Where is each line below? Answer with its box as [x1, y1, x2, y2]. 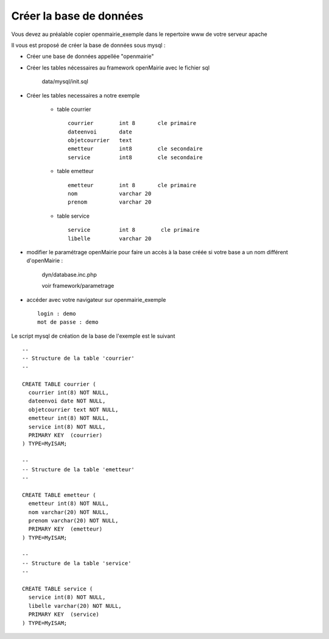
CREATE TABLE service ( [22, 585, 93, 593]
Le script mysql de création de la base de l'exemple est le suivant [11, 332, 175, 340]
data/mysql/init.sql [41, 78, 88, 85]
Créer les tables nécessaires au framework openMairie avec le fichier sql [26, 64, 210, 71]
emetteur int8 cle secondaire [68, 145, 203, 152]
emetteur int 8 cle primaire [68, 182, 197, 188]
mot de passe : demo [37, 319, 99, 326]
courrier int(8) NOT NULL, [28, 389, 109, 396]
